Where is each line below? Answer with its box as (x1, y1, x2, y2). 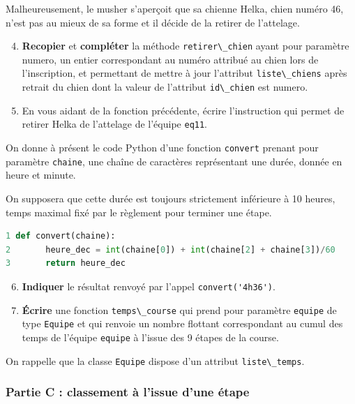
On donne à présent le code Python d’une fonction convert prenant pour (6, 140, 319, 154)
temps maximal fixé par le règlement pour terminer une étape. (6, 204, 272, 219)
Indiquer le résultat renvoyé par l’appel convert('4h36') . (22, 278, 275, 293)
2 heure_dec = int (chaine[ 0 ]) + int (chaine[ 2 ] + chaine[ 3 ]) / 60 (6, 244, 335, 255)
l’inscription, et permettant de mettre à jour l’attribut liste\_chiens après (22, 66, 347, 80)
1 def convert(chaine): (6, 231, 116, 241)
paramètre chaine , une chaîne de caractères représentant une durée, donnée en (6, 154, 342, 168)
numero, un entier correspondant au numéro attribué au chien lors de (22, 52, 319, 66)
